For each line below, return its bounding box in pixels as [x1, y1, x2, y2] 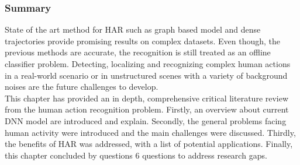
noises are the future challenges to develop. [5, 80, 158, 93]
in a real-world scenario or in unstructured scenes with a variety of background [5, 69, 288, 81]
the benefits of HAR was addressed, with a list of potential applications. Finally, [5, 138, 293, 150]
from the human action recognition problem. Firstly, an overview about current [5, 103, 289, 115]
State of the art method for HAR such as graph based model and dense [5, 23, 261, 36]
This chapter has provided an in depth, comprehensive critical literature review [5, 92, 289, 104]
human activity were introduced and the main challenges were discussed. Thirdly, [5, 126, 296, 138]
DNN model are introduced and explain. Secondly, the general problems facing [5, 114, 287, 127]
